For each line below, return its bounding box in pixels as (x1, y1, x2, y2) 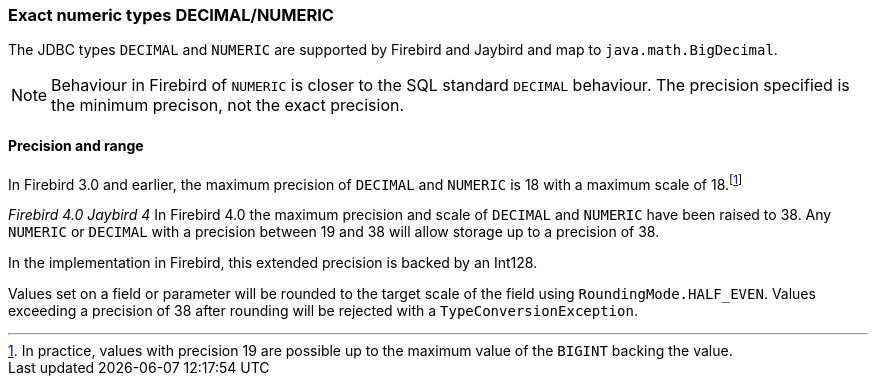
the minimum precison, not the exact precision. (51, 95, 405, 116)
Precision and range (8, 136, 144, 154)
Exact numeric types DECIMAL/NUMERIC (8, 5, 334, 25)
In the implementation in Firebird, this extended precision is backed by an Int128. (8, 254, 538, 272)
